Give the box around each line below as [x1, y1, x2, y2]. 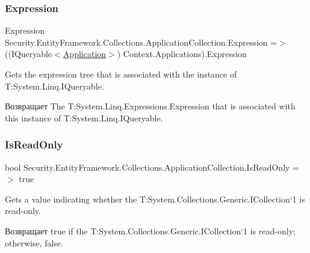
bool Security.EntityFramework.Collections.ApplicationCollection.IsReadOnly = [5, 160, 299, 173]
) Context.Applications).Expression [117, 47, 247, 60]
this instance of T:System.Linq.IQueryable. [5, 111, 163, 124]
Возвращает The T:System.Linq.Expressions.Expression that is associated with [5, 100, 296, 112]
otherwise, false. [5, 236, 64, 249]
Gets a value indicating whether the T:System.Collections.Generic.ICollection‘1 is [5, 192, 305, 205]
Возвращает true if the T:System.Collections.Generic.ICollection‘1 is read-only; [5, 224, 296, 237]
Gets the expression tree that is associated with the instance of [5, 68, 237, 80]
